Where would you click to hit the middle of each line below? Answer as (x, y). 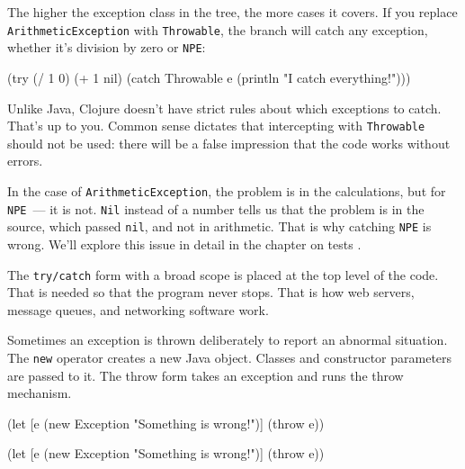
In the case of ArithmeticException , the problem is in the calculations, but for (227, 190)
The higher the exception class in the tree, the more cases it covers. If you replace (232, 12)
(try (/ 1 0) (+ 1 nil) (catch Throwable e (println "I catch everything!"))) (209, 77)
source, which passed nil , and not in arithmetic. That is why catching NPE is (219, 226)
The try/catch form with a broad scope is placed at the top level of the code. (223, 274)
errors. (25, 161)
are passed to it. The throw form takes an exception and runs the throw (206, 375)
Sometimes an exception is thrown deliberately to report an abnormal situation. (228, 340)
